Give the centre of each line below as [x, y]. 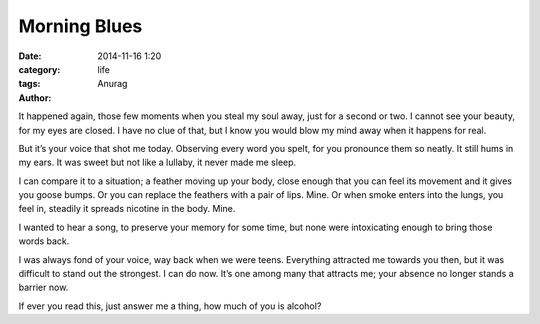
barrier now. [43, 287]
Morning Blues [80, 26]
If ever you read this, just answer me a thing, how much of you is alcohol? [170, 306]
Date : [30, 56]
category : [39, 69]
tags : [29, 84]
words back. [44, 241]
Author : [35, 97]
